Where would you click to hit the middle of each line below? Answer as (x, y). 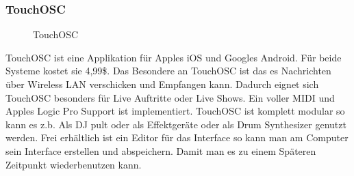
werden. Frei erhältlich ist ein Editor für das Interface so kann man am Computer (177, 137)
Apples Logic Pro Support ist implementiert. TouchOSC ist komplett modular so (175, 111)
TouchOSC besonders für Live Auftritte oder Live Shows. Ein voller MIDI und (170, 97)
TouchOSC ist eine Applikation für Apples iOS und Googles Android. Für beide (174, 57)
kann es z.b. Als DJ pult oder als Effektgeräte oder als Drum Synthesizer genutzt (176, 124)
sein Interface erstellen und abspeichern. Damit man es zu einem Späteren (161, 150)
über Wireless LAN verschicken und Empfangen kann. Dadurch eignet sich (162, 84)
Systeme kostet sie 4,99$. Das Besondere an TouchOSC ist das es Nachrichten (168, 71)
